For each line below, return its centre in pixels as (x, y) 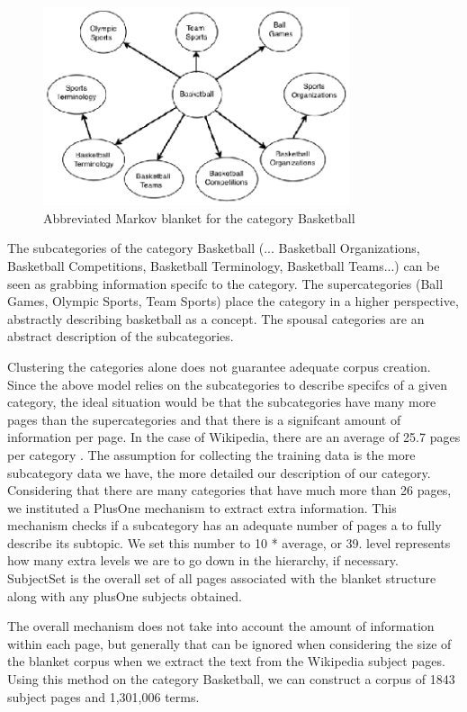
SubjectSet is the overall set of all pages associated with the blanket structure (222, 578)
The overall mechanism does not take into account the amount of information (221, 626)
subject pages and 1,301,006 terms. (103, 696)
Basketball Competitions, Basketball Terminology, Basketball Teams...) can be (224, 265)
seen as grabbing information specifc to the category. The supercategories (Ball (225, 283)
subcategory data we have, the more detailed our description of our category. (219, 472)
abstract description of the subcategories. (121, 336)
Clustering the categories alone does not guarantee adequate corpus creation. (219, 366)
